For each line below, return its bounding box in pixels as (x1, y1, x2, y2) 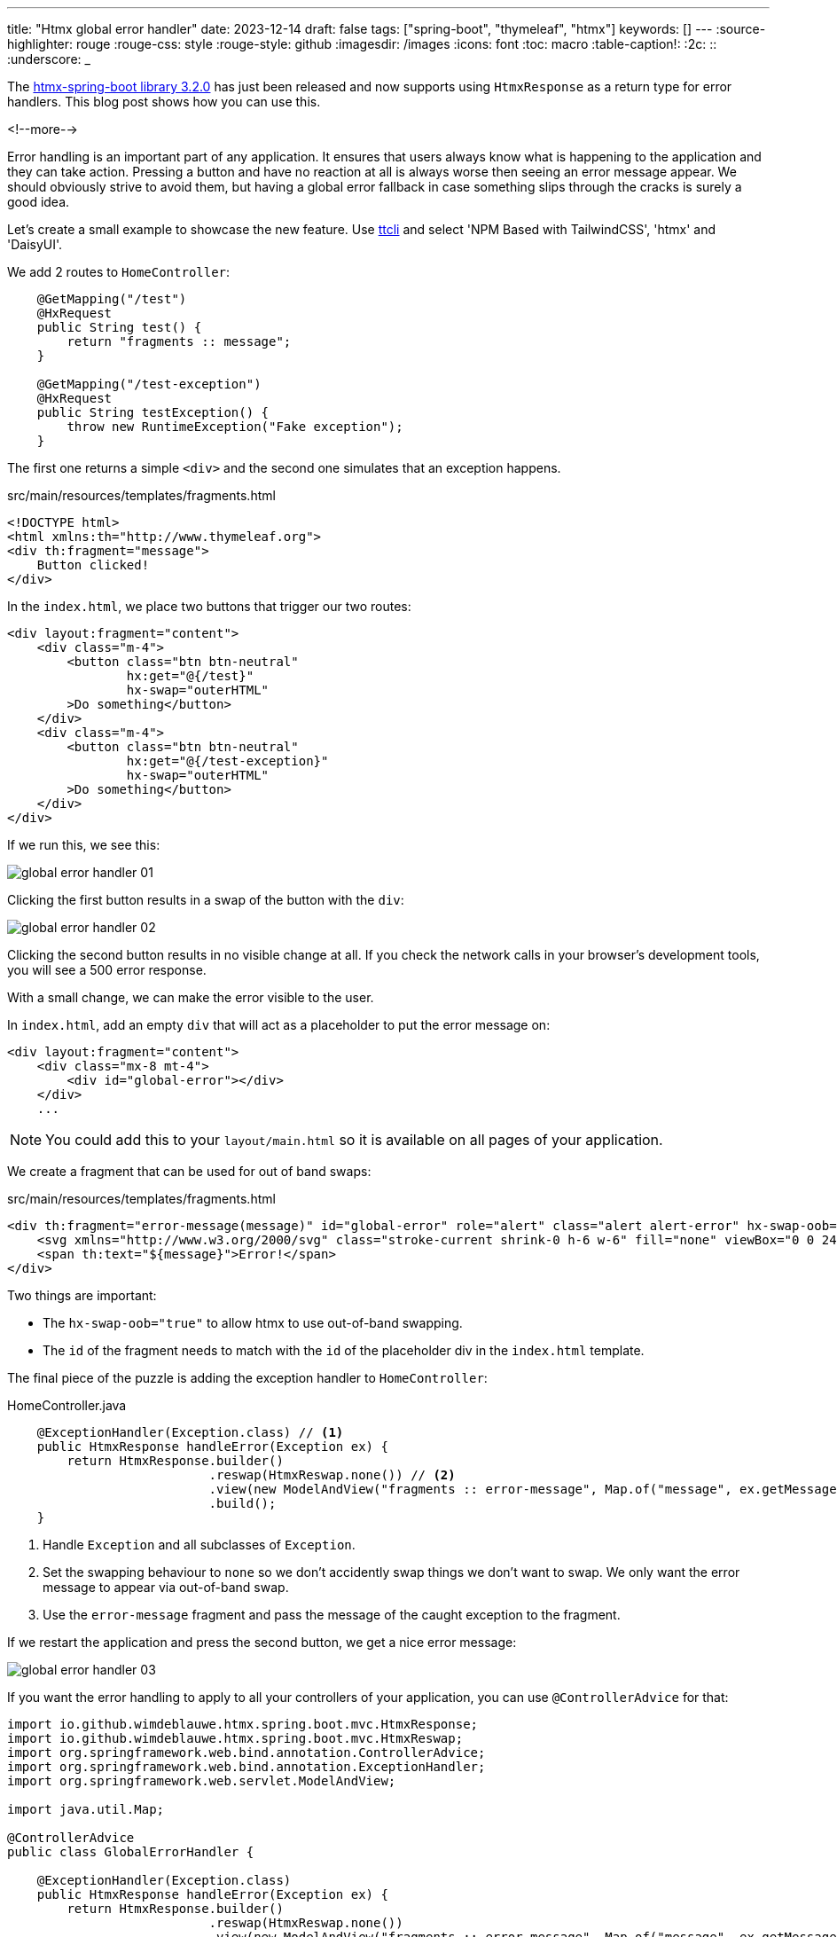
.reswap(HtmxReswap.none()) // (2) (208, 1468, 456, 1482)
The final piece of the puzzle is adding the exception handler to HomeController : (7, 1370, 488, 1385)
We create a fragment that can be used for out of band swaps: (7, 1164, 372, 1179)
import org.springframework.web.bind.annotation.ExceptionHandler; (7, 1760, 486, 1774)
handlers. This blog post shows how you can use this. (7, 94, 321, 109)
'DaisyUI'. (7, 237, 63, 252)
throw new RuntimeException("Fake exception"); (66, 420, 403, 434)
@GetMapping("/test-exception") (36, 377, 262, 391)
